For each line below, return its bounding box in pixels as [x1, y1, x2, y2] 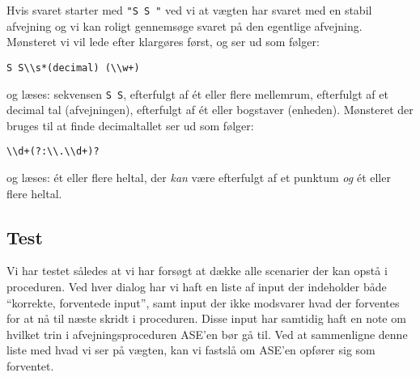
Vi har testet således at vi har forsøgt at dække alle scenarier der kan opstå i [6, 262, 388, 279]
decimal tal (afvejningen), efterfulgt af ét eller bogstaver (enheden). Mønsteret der [6, 101, 414, 118]
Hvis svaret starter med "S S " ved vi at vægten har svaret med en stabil [6, 2, 372, 18]
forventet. [6, 357, 54, 374]
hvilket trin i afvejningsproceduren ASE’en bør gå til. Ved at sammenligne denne [6, 325, 408, 342]
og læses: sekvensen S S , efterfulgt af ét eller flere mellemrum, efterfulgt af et [6, 85, 388, 102]
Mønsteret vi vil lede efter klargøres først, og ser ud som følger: [6, 33, 320, 50]
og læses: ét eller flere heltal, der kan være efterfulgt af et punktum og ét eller [6, 169, 391, 185]
